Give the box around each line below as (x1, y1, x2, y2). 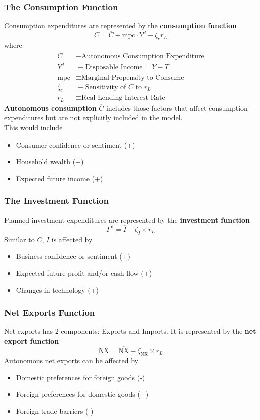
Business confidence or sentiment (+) (16, 251, 131, 261)
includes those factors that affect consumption (106, 102, 248, 113)
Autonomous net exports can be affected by (4, 355, 138, 366)
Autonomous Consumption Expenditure (81, 52, 204, 60)
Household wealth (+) (16, 156, 84, 167)
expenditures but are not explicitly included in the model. (4, 112, 183, 123)
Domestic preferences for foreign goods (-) (16, 372, 145, 382)
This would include (4, 122, 63, 133)
